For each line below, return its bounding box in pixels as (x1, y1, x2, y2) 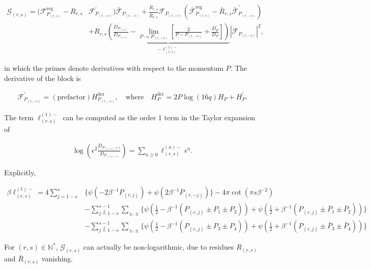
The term (4, 112, 34, 122)
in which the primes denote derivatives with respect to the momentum (4, 63, 224, 73)
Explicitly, (4, 167, 36, 177)
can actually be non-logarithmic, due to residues (83, 241, 234, 252)
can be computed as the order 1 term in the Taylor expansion (63, 112, 255, 122)
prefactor (57, 93, 86, 101)
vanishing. (41, 253, 73, 264)
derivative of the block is (4, 72, 81, 83)
